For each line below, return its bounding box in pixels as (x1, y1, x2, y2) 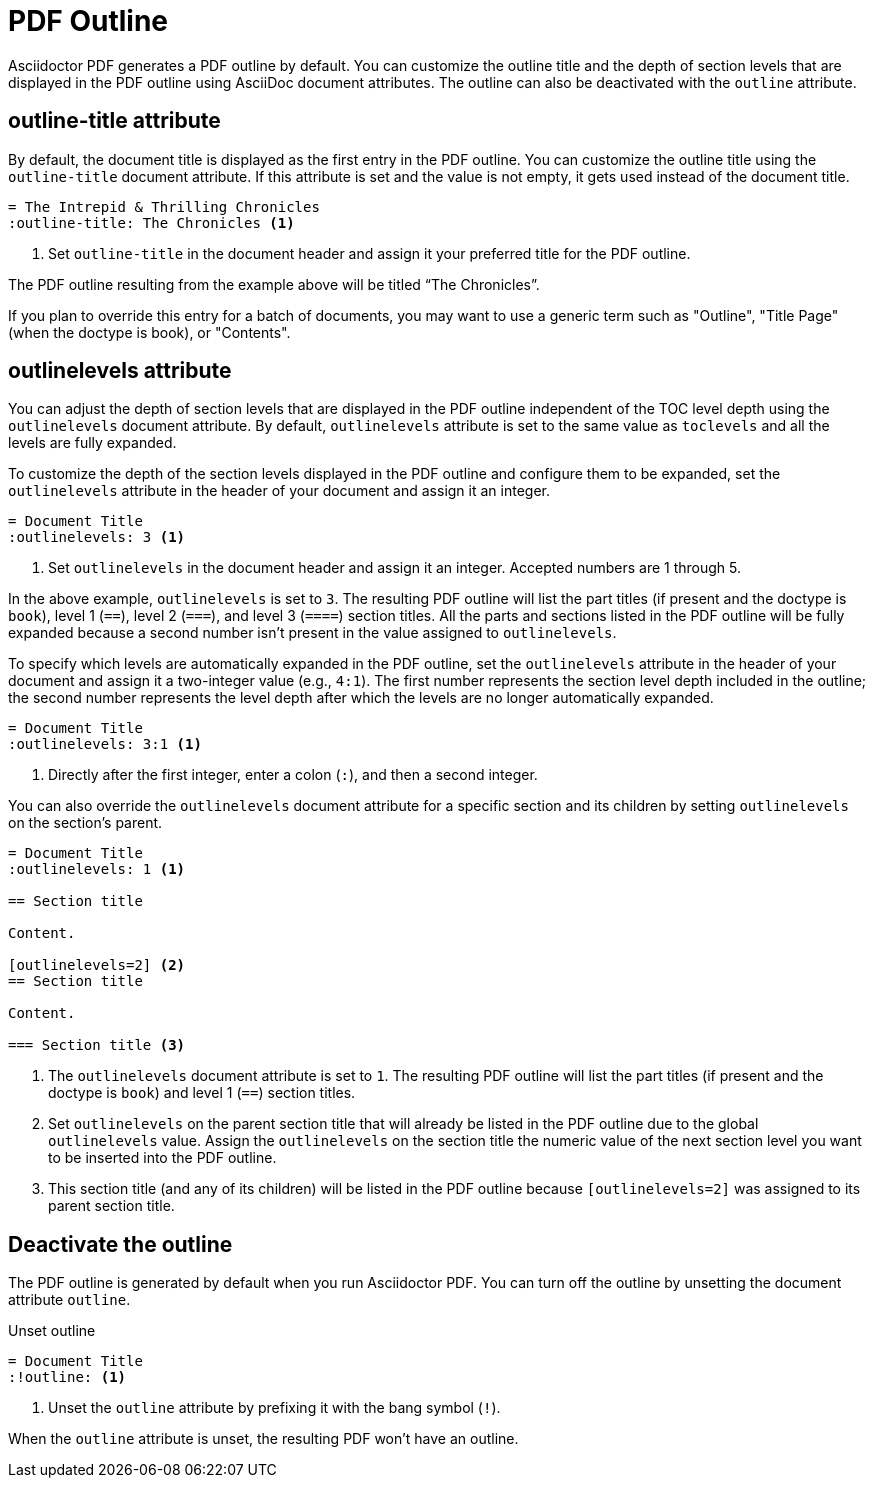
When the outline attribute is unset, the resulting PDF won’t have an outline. (8, 1430, 519, 1448)
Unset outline (8, 1322, 96, 1340)
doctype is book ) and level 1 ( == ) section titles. (48, 1084, 356, 1102)
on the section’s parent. (8, 814, 163, 832)
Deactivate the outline (8, 1231, 233, 1257)
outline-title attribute (8, 108, 221, 134)
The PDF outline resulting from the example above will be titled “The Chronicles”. (8, 275, 540, 293)
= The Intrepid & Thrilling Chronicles (8, 198, 320, 215)
